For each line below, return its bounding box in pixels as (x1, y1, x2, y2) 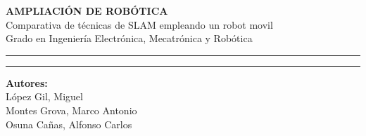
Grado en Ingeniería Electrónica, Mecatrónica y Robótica (6, 31, 253, 46)
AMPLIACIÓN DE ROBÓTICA (6, 4, 168, 18)
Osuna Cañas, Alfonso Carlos (6, 116, 132, 131)
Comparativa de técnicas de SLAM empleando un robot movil (6, 17, 273, 32)
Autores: (6, 75, 48, 90)
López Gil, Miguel (6, 89, 83, 104)
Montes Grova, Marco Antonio (6, 102, 137, 117)
